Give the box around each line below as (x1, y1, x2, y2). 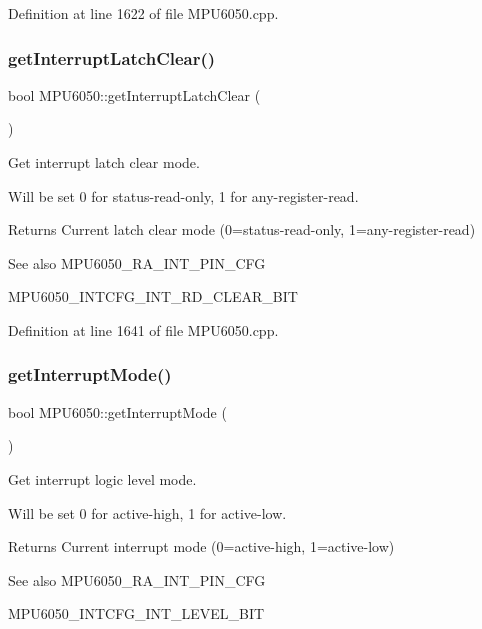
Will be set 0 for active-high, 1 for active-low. (8, 502, 287, 523)
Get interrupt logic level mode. (8, 468, 197, 489)
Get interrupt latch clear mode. (8, 152, 200, 172)
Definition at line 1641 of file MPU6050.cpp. (8, 319, 279, 340)
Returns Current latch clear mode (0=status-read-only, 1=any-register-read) (8, 219, 476, 240)
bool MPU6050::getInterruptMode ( (8, 401, 227, 422)
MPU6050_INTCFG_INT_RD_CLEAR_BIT (8, 286, 298, 307)
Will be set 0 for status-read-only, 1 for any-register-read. (8, 185, 359, 206)
